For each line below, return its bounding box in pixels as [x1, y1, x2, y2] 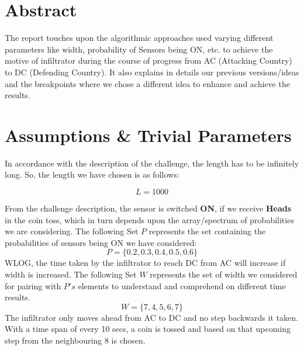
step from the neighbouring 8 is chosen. [5, 334, 146, 346]
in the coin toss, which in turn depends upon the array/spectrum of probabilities [5, 213, 294, 226]
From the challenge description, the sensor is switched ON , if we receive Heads [5, 202, 292, 214]
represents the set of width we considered [150, 268, 298, 280]
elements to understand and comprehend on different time [78, 279, 286, 292]
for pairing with [5, 279, 61, 292]
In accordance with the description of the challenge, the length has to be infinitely [5, 157, 299, 169]
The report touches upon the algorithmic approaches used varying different [5, 32, 274, 44]
